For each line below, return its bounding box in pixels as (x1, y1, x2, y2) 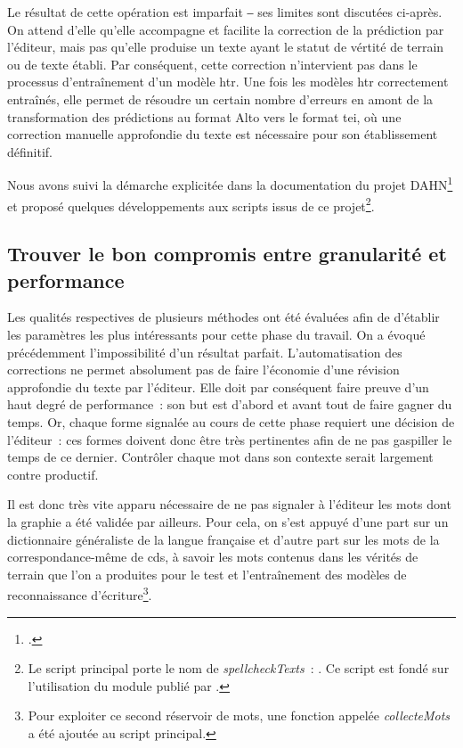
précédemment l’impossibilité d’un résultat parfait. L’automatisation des (7, 342, 402, 361)
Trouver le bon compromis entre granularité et (7, 240, 447, 267)
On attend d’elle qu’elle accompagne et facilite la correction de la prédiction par (7, 20, 444, 38)
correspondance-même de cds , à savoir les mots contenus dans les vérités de (7, 547, 418, 566)
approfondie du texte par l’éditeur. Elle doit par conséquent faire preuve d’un (7, 377, 429, 396)
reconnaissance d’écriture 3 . (7, 583, 152, 604)
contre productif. (7, 464, 99, 483)
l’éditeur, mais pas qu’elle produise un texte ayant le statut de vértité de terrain (7, 37, 444, 56)
